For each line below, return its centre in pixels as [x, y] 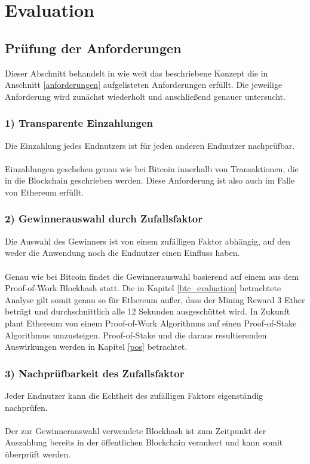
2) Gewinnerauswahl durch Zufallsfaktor [104, 219]
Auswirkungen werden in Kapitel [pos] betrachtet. [96, 347]
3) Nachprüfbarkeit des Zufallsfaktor [95, 373]
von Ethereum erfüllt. [44, 192]
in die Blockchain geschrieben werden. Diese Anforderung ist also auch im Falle [150, 180]
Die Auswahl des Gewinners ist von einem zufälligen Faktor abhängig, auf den [148, 241]
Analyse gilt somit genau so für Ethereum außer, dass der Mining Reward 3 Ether [155, 299]
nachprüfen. [26, 407]
